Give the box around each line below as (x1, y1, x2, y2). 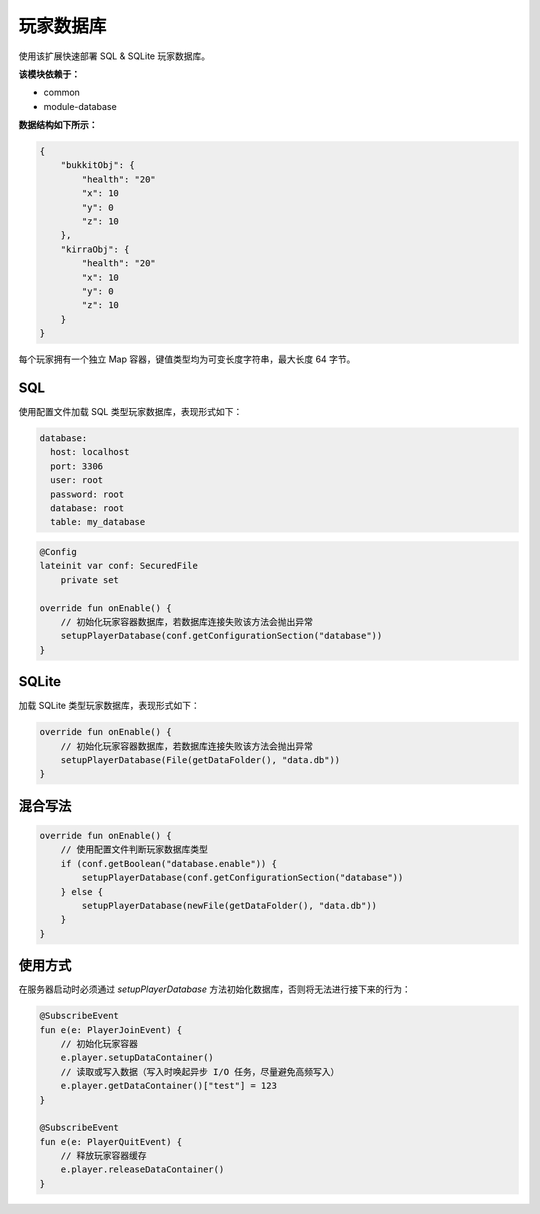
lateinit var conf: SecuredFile (39, 560, 199, 572)
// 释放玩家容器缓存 (60, 1150, 147, 1162)
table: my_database (50, 516, 146, 528)
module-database (43, 100, 117, 112)
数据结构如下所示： (18, 119, 98, 131)
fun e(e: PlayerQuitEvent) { (39, 1136, 183, 1147)
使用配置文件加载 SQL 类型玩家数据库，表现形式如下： (18, 406, 243, 418)
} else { (60, 886, 104, 897)
